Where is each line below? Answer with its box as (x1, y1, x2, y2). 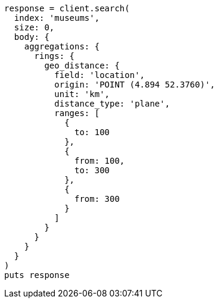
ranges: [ (54, 108, 100, 118)
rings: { (34, 51, 75, 61)
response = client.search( (4, 4, 130, 13)
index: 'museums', (14, 13, 100, 23)
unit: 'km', (54, 89, 110, 99)
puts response (4, 270, 70, 280)
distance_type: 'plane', (54, 99, 170, 108)
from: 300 (74, 194, 120, 204)
